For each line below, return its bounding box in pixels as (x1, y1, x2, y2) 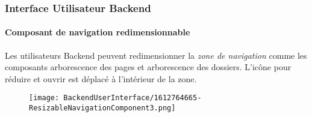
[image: (29, 94, 60, 103)
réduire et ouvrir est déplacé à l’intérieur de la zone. (5, 72, 197, 85)
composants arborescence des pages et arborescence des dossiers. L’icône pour (5, 61, 292, 73)
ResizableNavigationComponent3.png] (29, 104, 176, 113)
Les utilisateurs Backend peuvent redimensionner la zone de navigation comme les (5, 49, 307, 61)
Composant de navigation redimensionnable (5, 26, 190, 38)
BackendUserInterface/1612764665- (63, 94, 202, 103)
